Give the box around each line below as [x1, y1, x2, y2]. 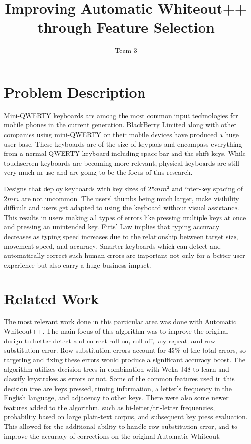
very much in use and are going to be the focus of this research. [4, 167, 193, 177]
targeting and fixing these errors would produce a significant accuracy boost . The [4, 354, 245, 364]
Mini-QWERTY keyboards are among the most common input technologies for [4, 110, 238, 120]
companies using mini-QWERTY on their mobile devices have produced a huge [4, 129, 239, 139]
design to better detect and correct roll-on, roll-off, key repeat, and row [4, 335, 216, 345]
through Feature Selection [37, 17, 215, 37]
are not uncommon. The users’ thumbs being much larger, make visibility [21, 193, 239, 203]
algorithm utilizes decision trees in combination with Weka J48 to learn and [4, 364, 229, 374]
